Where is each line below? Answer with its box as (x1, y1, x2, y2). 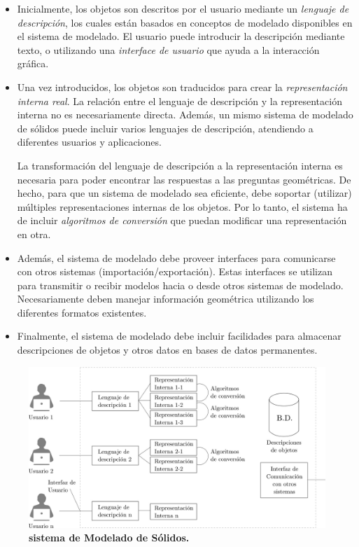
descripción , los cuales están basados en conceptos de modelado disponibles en (17, 15, 353, 29)
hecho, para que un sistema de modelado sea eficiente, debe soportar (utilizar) (17, 186, 352, 200)
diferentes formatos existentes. (17, 305, 147, 319)
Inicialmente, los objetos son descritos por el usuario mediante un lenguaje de (17, 1, 349, 15)
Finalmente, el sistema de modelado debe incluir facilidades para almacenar (17, 328, 342, 343)
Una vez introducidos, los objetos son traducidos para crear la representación (17, 79, 348, 94)
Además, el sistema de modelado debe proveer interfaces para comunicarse (17, 250, 336, 265)
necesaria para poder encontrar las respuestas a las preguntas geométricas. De (17, 172, 351, 186)
